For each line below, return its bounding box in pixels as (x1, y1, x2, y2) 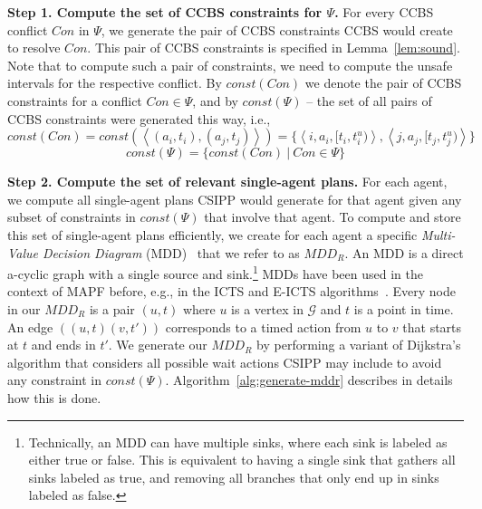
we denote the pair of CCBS (304, 73, 462, 92)
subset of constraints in (7, 207, 136, 226)
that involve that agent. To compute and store (204, 207, 461, 226)
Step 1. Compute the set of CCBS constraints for (7, 3, 323, 21)
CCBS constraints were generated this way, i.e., (7, 109, 271, 128)
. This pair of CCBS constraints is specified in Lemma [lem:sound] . (87, 38, 460, 57)
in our (7, 299, 41, 318)
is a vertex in (231, 299, 304, 318)
